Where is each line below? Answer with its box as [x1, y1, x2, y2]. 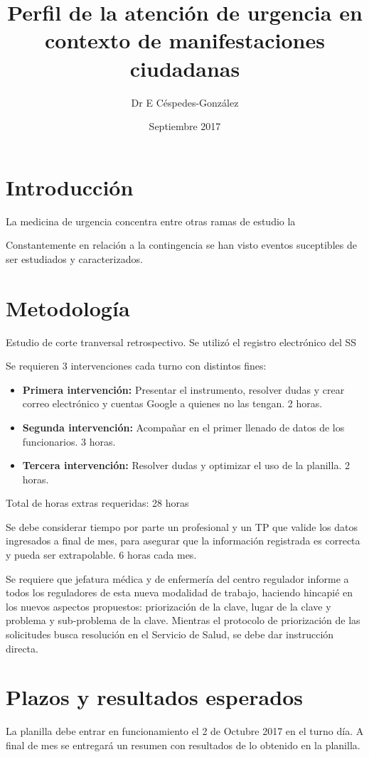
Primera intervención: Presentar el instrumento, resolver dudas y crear [22, 382, 345, 397]
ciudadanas [129, 53, 240, 82]
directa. [6, 640, 38, 655]
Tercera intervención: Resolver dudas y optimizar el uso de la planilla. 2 [22, 458, 350, 473]
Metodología [6, 293, 130, 322]
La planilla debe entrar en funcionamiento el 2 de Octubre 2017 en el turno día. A [6, 724, 364, 739]
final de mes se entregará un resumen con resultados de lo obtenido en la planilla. [6, 737, 360, 752]
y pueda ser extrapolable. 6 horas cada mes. [6, 547, 197, 562]
